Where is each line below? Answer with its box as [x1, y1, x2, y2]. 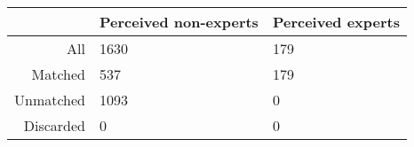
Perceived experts [272, 12, 400, 32]
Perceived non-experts [100, 12, 259, 32]
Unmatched [14, 89, 86, 110]
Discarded [23, 115, 86, 135]
